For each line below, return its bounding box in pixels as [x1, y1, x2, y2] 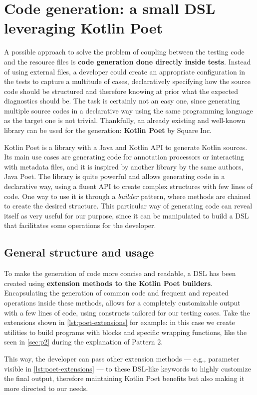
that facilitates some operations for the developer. [4, 220, 156, 230]
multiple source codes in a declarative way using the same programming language [4, 105, 253, 115]
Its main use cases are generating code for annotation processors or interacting [4, 151, 245, 162]
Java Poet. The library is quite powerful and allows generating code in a [4, 171, 225, 181]
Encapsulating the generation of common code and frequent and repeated [4, 287, 229, 298]
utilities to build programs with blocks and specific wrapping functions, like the [4, 326, 247, 337]
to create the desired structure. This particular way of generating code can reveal [4, 200, 253, 211]
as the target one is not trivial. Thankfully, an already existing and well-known [4, 115, 246, 125]
